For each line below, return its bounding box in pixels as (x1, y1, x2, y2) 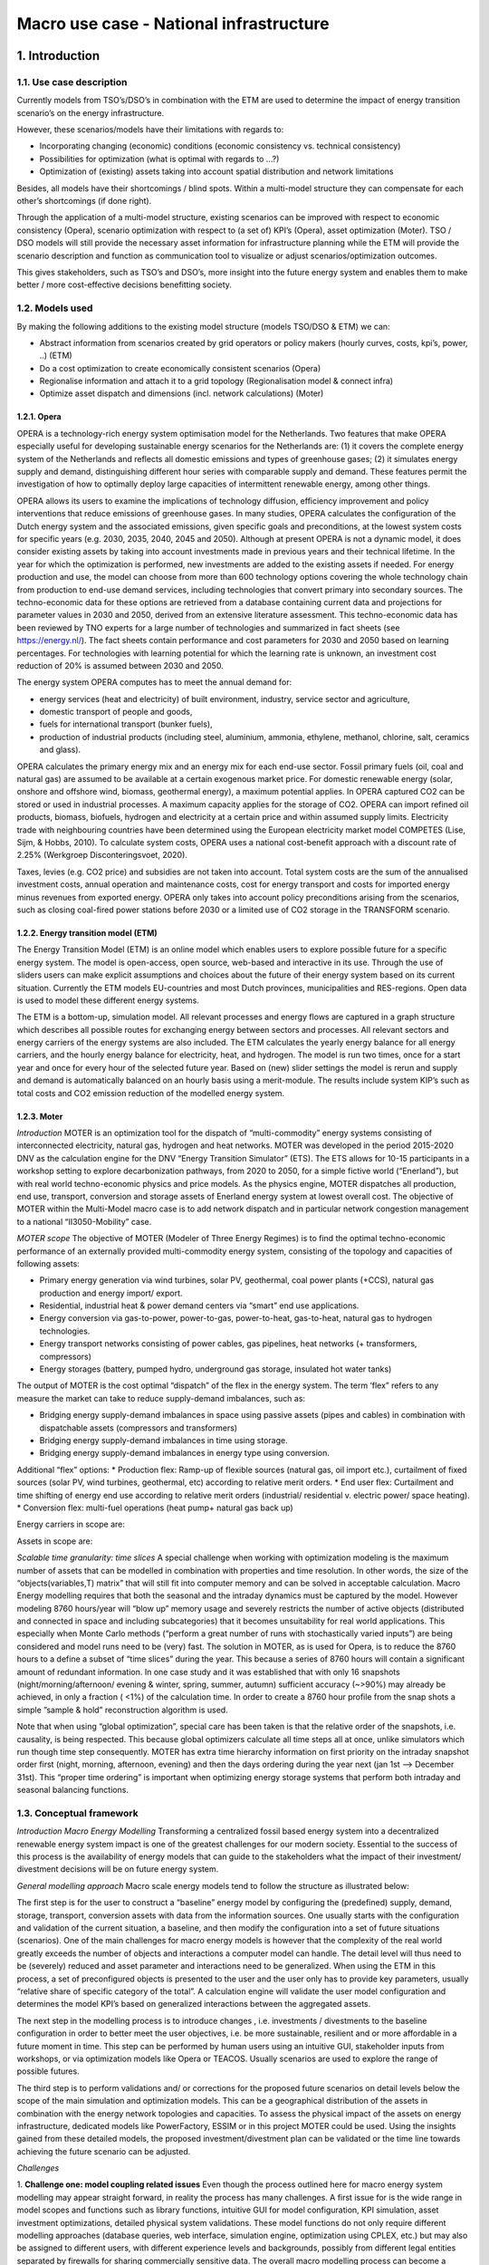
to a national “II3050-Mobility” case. (16, 1216, 152, 1227)
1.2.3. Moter (16, 1111, 63, 1122)
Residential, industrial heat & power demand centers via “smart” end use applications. (39, 1300, 360, 1311)
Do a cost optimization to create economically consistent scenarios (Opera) (39, 362, 321, 373)
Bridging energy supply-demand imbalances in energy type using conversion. (39, 1448, 331, 1459)
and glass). (39, 744, 81, 756)
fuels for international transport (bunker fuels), (39, 718, 213, 729)
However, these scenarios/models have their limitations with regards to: (16, 124, 284, 135)
